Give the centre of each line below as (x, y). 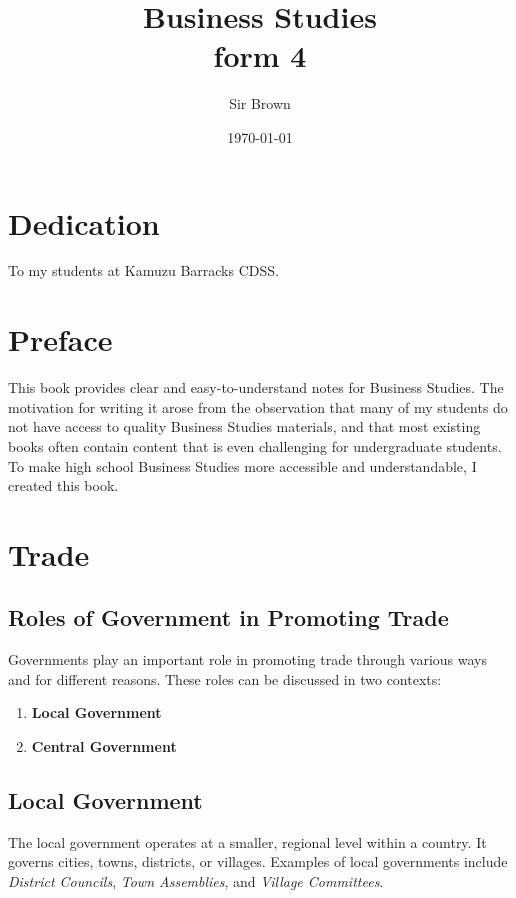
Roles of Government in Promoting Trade (228, 617)
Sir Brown (260, 103)
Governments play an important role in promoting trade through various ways (247, 659)
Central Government (104, 746)
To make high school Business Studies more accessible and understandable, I (242, 465)
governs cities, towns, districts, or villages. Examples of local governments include (258, 861)
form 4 (260, 55)
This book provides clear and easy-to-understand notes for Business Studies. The (256, 387)
